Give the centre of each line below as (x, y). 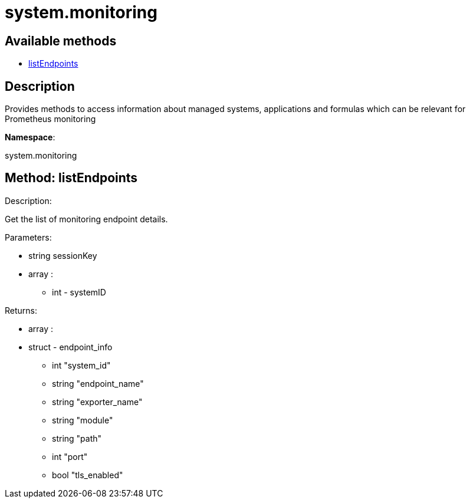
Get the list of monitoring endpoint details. (86, 219)
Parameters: (28, 237)
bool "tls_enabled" (88, 475)
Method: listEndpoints (71, 178)
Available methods (61, 41)
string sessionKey (63, 255)
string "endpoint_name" (98, 383)
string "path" (77, 438)
